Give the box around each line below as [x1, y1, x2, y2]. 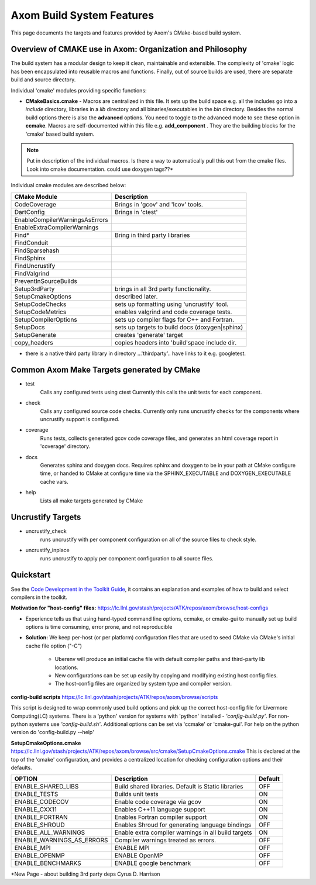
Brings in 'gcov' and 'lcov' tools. [114, 200, 203, 208]
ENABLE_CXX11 [14, 805, 57, 814]
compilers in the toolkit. [11, 594, 67, 601]
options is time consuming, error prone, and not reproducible [25, 624, 173, 631]
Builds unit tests [114, 790, 159, 798]
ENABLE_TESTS [14, 790, 59, 798]
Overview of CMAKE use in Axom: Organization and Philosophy [11, 44, 248, 54]
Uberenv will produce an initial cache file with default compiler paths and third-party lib [54, 656, 266, 663]
